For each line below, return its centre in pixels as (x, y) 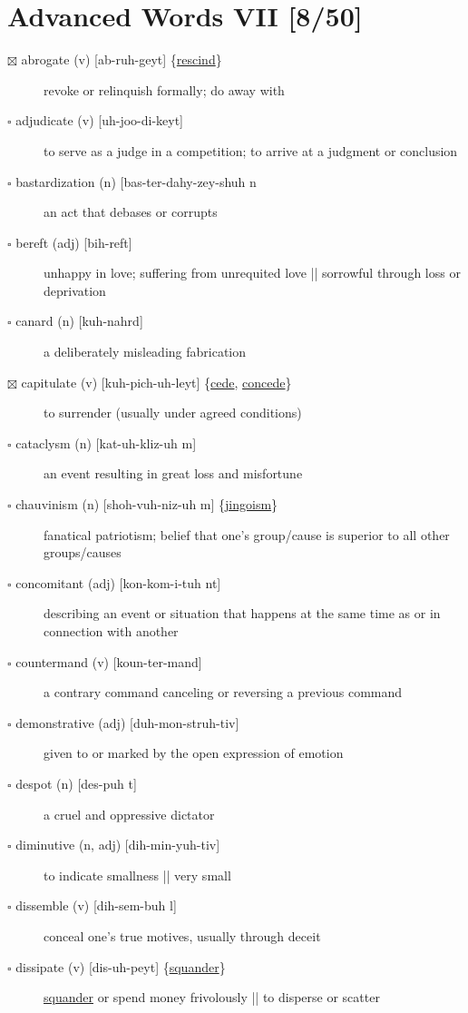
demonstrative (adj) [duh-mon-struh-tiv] (127, 722)
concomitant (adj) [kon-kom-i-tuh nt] (118, 582)
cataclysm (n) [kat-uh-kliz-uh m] (106, 443)
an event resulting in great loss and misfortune (173, 473)
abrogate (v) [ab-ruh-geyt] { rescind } (122, 59)
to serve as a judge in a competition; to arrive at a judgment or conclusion (251, 150)
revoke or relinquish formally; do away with (164, 89)
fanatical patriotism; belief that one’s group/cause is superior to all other (247, 534)
